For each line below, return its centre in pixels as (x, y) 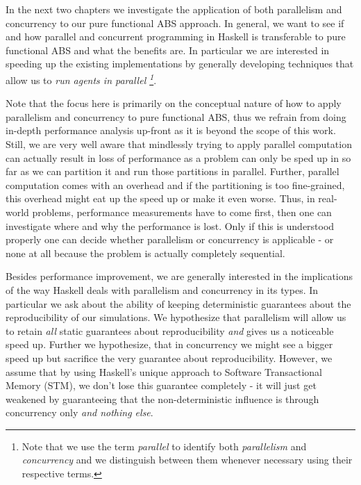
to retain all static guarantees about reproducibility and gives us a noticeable (170, 330)
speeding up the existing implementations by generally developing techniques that (180, 64)
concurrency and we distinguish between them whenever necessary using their (187, 460)
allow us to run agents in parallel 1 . (81, 79)
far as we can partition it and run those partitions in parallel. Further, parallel (173, 171)
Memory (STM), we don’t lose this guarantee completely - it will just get (161, 385)
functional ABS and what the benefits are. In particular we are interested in (168, 50)
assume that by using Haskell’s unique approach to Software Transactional (164, 371)
